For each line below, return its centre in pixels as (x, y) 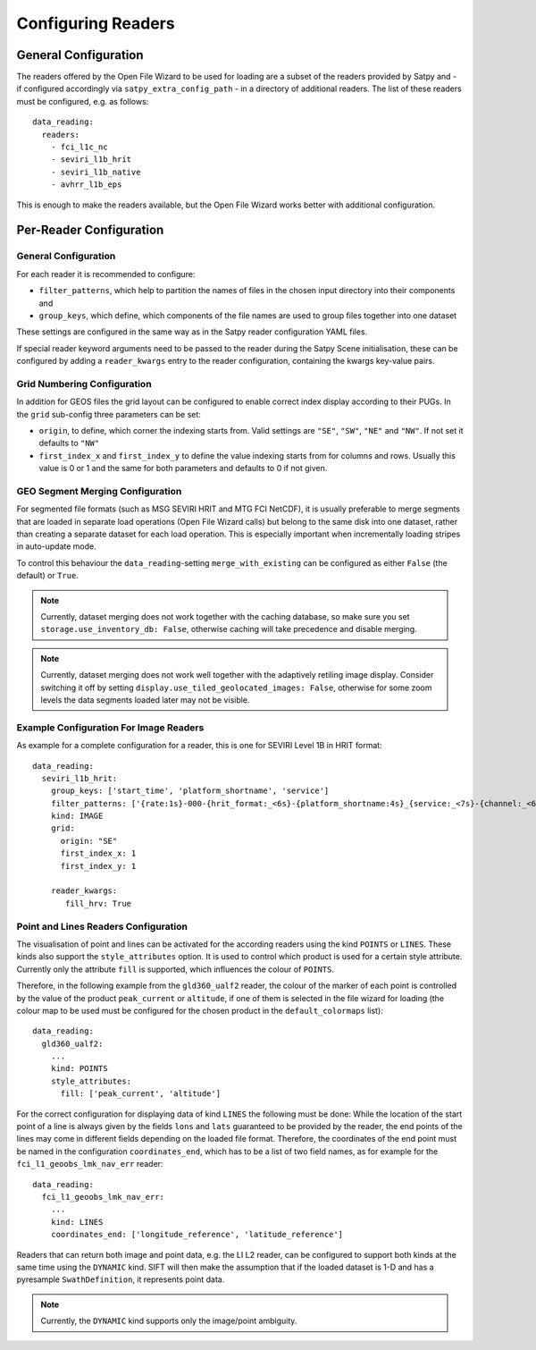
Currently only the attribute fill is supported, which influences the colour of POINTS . (176, 969)
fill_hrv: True (99, 903)
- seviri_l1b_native (96, 172)
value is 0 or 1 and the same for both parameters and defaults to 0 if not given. (183, 468)
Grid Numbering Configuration (84, 384)
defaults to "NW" (69, 443)
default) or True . (48, 576)
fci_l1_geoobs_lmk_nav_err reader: (90, 1164)
